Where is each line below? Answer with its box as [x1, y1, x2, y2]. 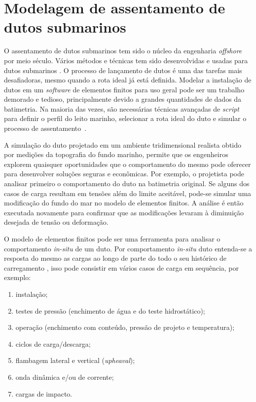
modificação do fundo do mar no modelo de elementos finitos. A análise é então [4, 198, 244, 208]
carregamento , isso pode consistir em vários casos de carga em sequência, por [4, 262, 239, 273]
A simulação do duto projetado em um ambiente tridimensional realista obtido [4, 139, 242, 150]
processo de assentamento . [4, 123, 87, 133]
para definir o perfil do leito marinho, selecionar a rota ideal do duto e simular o [4, 113, 247, 123]
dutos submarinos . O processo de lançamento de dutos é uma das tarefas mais [4, 65, 242, 75]
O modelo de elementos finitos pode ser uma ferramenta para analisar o [4, 234, 220, 243]
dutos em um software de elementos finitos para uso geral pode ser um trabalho [4, 84, 245, 94]
